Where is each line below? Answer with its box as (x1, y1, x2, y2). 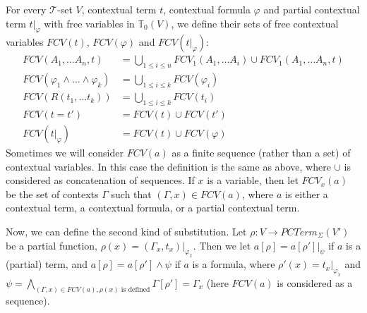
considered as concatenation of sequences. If (6, 173, 195, 188)
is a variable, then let (207, 173, 299, 188)
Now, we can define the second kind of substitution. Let (6, 223, 247, 238)
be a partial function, (6, 238, 97, 252)
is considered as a (277, 276, 353, 290)
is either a (285, 186, 328, 201)
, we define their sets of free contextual (171, 16, 339, 30)
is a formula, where (192, 257, 275, 271)
